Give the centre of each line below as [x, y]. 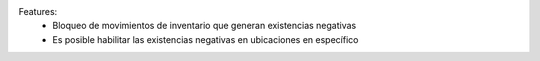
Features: [38, 11]
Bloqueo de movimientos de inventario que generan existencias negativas [204, 26]
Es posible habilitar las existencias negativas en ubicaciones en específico [205, 39]
